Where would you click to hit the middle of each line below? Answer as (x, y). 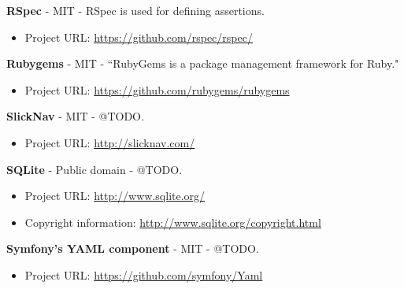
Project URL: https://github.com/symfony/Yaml (144, 274)
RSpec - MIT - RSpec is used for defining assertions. (135, 10)
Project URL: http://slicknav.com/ (110, 142)
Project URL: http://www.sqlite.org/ (115, 196)
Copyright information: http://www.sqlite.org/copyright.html (173, 222)
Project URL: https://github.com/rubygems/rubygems (157, 89)
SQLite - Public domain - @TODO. (95, 169)
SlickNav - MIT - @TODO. (75, 116)
